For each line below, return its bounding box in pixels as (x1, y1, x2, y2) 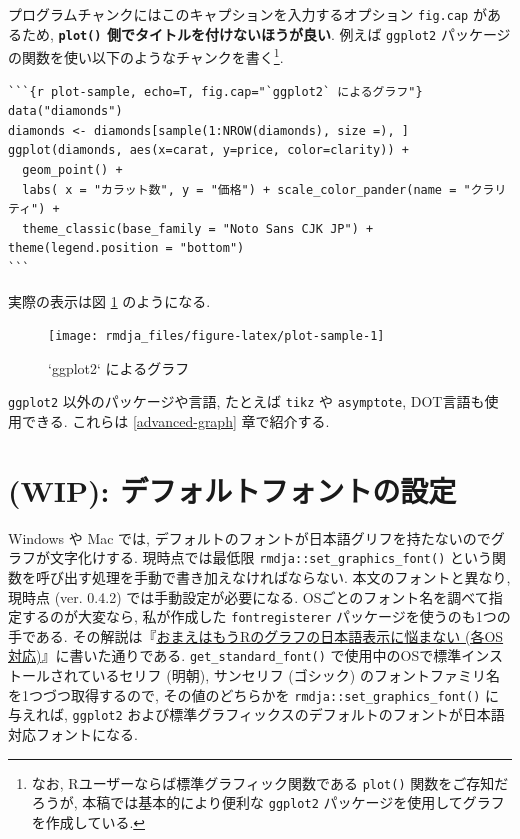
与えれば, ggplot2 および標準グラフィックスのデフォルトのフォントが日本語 (8, 704, 505, 725)
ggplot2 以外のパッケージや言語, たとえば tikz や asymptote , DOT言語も (8, 391, 485, 412)
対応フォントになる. (8, 723, 138, 744)
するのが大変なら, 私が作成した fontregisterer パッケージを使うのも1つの (21, 606, 511, 627)
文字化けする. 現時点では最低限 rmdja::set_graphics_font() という (49, 547, 493, 568)
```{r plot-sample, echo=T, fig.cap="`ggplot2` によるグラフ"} (8, 84, 423, 99)
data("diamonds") (8, 104, 123, 119)
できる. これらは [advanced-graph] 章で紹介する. (21, 411, 330, 431)
